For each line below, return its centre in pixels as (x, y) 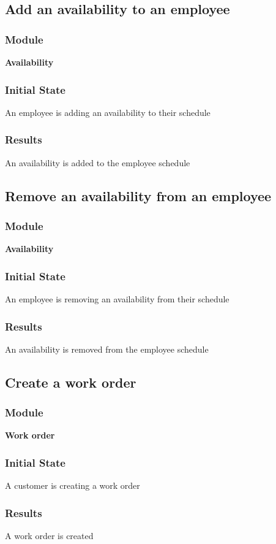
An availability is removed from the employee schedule (107, 349)
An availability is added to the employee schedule (98, 162)
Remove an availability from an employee (138, 195)
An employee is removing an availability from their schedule (117, 299)
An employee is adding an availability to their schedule (108, 112)
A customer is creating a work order (73, 485)
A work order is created (49, 536)
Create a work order (71, 382)
